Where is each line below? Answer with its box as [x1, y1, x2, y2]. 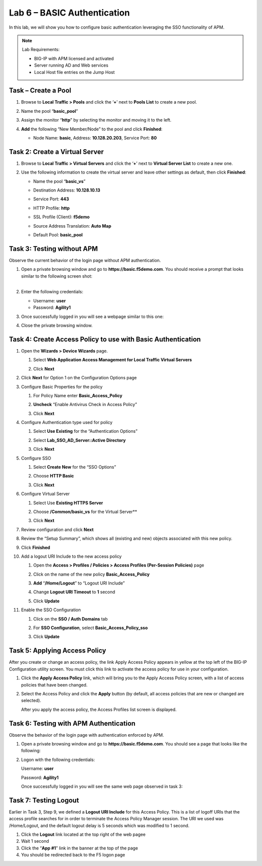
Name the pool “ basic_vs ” [33, 178, 86, 184]
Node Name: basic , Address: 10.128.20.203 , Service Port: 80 [33, 135, 157, 141]
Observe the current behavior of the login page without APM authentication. [9, 257, 161, 263]
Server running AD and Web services [34, 62, 109, 68]
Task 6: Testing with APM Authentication [9, 719, 136, 727]
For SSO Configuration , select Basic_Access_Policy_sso [33, 625, 148, 631]
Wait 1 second [21, 838, 49, 844]
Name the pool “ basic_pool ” [21, 108, 78, 114]
